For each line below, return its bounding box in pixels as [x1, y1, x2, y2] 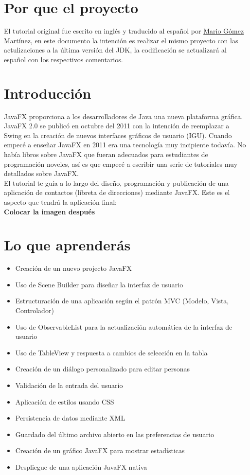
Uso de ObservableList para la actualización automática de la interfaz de [15, 321, 232, 332]
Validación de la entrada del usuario [15, 380, 123, 390]
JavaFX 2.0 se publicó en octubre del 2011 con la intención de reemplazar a [4, 121, 230, 131]
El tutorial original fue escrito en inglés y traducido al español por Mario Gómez [4, 26, 244, 36]
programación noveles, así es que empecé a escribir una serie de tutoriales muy [4, 158, 238, 169]
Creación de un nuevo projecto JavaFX [15, 263, 132, 273]
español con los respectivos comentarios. [4, 54, 123, 64]
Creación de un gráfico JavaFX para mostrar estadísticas [15, 445, 185, 456]
